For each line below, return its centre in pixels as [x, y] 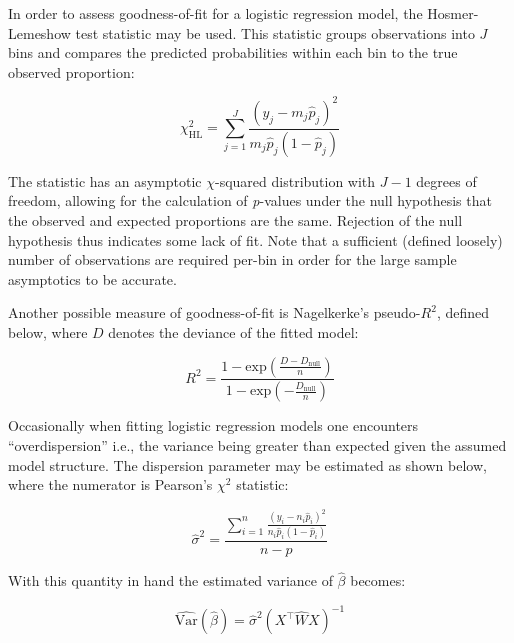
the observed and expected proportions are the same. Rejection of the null [235, 219]
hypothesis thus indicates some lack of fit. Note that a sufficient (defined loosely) [255, 239]
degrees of [446, 180]
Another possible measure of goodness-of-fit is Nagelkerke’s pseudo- [214, 312]
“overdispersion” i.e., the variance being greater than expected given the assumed [257, 444]
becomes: [378, 580]
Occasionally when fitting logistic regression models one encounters [213, 425]
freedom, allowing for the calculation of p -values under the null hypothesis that [250, 200]
